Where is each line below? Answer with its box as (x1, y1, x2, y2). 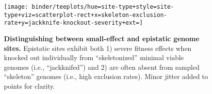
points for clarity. (4, 80, 55, 91)
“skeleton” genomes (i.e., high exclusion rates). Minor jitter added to (4, 71, 208, 81)
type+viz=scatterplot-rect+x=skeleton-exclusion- (4, 11, 167, 18)
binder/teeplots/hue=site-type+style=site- (32, 3, 174, 10)
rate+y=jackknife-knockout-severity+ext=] (4, 19, 143, 27)
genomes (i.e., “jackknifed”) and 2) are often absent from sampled (4, 62, 200, 72)
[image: (4, 3, 29, 10)
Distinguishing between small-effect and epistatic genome (4, 33, 199, 43)
